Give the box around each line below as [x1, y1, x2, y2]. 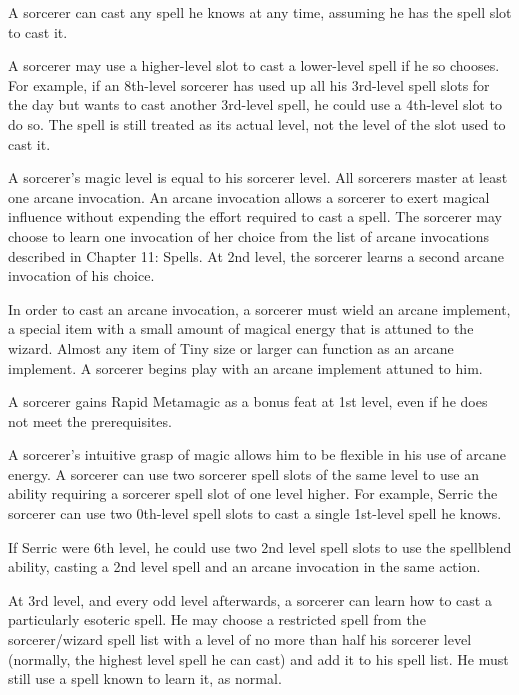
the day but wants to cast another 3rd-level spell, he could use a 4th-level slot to [8, 94, 502, 115]
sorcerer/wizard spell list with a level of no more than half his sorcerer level [8, 629, 472, 650]
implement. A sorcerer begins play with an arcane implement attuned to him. [8, 357, 483, 378]
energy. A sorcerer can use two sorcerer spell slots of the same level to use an [8, 463, 479, 484]
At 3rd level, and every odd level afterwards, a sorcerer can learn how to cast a [8, 589, 492, 610]
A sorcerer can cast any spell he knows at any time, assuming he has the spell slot [8, 2, 512, 22]
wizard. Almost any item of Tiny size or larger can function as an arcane [8, 337, 454, 358]
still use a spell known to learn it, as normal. [8, 668, 282, 689]
